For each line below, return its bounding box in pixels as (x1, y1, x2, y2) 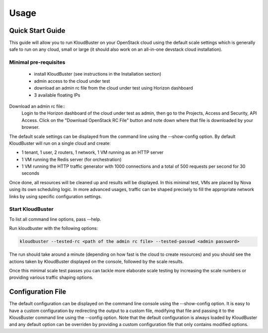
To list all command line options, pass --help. (9, 216, 101, 222)
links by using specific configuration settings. (9, 193, 102, 199)
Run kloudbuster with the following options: (9, 225, 98, 231)
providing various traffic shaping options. (9, 274, 94, 281)
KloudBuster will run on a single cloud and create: (9, 140, 111, 146)
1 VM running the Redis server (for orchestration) (21, 156, 122, 162)
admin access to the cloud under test (34, 78, 110, 84)
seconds (21, 170, 40, 176)
